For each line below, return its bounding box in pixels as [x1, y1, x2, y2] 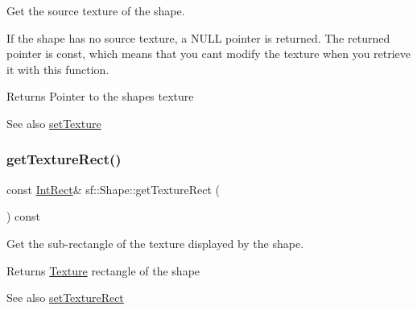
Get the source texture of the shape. [6, 2, 185, 19]
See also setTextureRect [6, 289, 124, 306]
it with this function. [6, 60, 109, 77]
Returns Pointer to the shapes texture [6, 88, 194, 105]
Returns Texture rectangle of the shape [6, 262, 200, 279]
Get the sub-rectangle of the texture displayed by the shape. [6, 234, 304, 251]
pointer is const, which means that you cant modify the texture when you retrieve [6, 45, 411, 62]
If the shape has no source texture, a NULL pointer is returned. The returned [6, 29, 390, 46]
